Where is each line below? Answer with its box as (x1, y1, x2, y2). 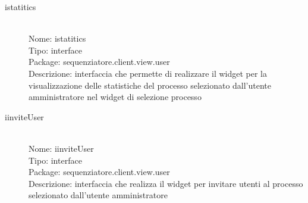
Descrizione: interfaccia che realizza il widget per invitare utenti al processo (29, 177, 303, 189)
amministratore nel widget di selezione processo (29, 90, 202, 103)
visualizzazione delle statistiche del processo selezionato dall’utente (29, 79, 272, 91)
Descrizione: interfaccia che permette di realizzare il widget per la (29, 67, 268, 79)
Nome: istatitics (29, 32, 86, 45)
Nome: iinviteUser (29, 142, 94, 154)
